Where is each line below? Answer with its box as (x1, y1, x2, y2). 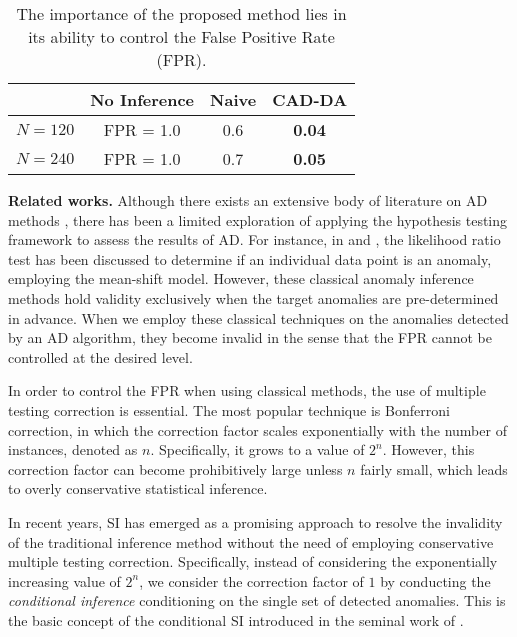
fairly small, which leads (360, 458, 508, 479)
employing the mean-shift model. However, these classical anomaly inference (8, 268, 474, 289)
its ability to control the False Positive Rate (28, 25, 335, 48)
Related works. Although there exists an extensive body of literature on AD (8, 190, 488, 210)
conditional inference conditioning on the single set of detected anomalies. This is (8, 590, 506, 611)
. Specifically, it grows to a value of (150, 439, 365, 460)
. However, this (382, 439, 475, 460)
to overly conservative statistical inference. (8, 478, 268, 499)
